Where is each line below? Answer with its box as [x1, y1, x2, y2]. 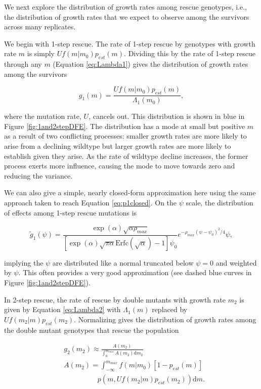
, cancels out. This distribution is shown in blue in [89, 111, 245, 121]
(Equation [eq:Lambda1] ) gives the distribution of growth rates [53, 59, 248, 69]
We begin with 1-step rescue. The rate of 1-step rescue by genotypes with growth [4, 38, 255, 49]
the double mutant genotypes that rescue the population [4, 324, 179, 335]
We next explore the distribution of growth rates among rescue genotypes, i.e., [4, 2, 247, 12]
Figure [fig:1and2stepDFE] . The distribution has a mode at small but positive [4, 120, 245, 131]
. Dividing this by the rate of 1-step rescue [124, 48, 255, 59]
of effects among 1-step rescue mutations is [4, 207, 137, 218]
